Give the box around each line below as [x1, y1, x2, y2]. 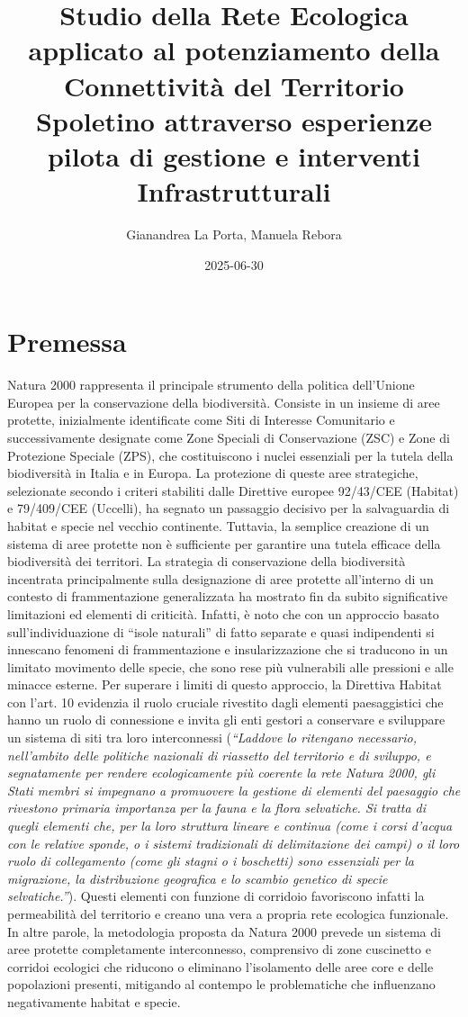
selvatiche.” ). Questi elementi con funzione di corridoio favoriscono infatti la [7, 886, 425, 905]
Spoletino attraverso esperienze [36, 102, 432, 139]
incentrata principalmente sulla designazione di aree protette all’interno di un [7, 569, 434, 588]
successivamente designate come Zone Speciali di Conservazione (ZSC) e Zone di [7, 427, 450, 446]
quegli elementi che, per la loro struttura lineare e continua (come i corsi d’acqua [7, 816, 453, 835]
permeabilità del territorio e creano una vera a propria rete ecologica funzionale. [7, 904, 449, 922]
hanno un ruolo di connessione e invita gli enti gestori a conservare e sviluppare [7, 710, 445, 729]
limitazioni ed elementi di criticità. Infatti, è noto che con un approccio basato [7, 604, 439, 623]
